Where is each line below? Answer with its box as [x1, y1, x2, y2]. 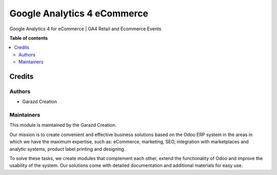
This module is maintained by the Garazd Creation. [9, 122, 117, 128]
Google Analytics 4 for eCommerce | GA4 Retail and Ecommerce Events [9, 26, 162, 32]
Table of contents [9, 35, 48, 41]
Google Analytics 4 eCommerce [9, 8, 149, 19]
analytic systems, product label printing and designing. [9, 146, 126, 152]
